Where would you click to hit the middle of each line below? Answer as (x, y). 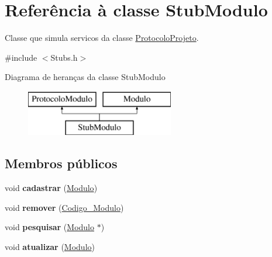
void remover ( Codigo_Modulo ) (64, 207)
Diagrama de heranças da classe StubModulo (85, 77)
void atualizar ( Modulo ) (50, 247)
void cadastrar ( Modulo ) (51, 188)
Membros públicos (61, 163)
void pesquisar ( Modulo (50, 227)
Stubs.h (64, 57)
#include (21, 57)
